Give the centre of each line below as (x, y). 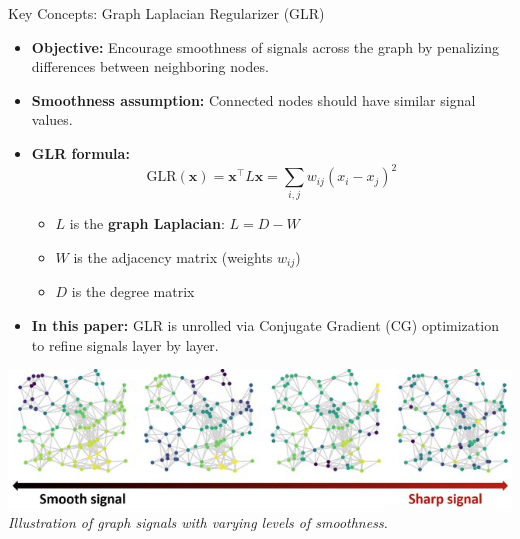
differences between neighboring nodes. (150, 66)
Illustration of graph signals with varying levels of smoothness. (198, 521)
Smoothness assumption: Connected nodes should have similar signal (253, 99)
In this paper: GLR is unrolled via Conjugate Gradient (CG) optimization (265, 325)
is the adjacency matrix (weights (173, 256)
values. (52, 119)
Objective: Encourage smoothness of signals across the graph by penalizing (265, 46)
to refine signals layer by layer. (125, 344)
